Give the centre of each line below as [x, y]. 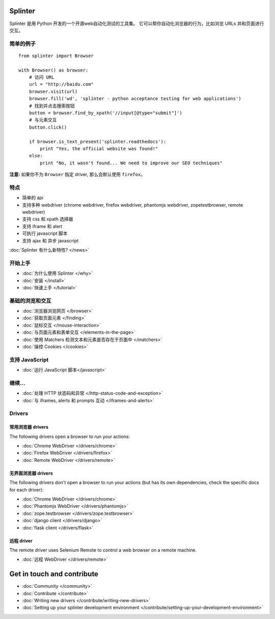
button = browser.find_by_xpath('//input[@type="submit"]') [106, 113]
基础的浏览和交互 [30, 301]
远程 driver [21, 540]
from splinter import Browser [56, 56]
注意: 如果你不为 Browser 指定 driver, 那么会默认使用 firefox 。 [77, 175]
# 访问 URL [42, 77]
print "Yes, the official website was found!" [99, 148]
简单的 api [33, 198]
